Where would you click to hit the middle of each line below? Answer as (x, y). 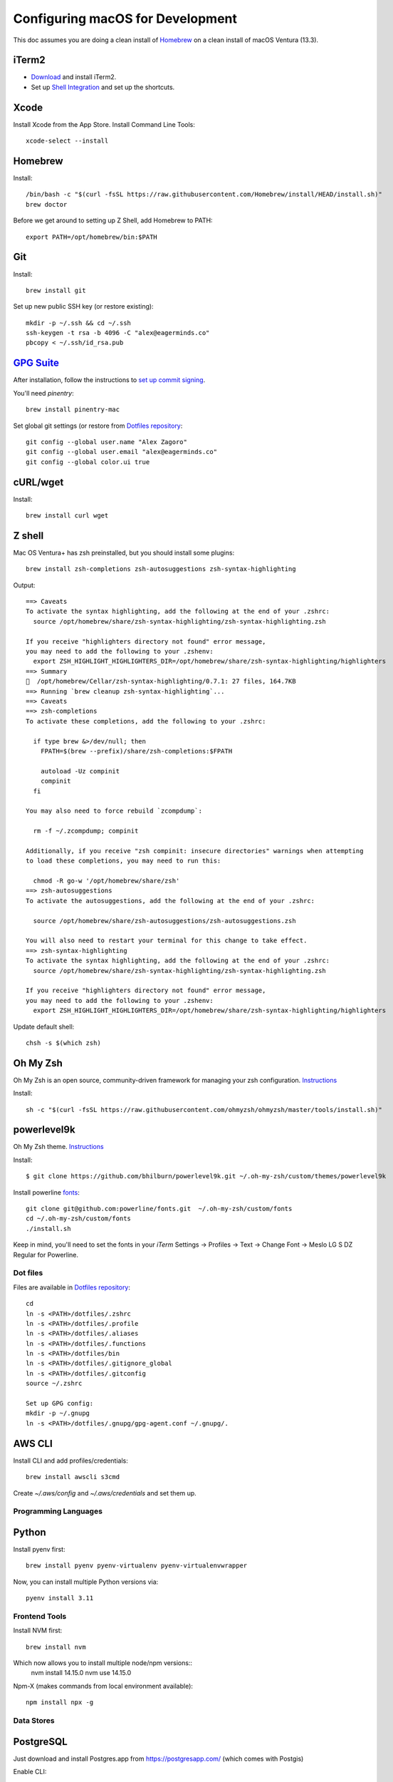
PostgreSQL (40, 1742)
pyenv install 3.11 (60, 1598)
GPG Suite (36, 363)
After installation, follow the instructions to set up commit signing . (109, 380)
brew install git (56, 290)
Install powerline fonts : (46, 1192)
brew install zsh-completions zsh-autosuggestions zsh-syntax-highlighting (161, 569)
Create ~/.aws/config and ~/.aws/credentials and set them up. (105, 1493)
